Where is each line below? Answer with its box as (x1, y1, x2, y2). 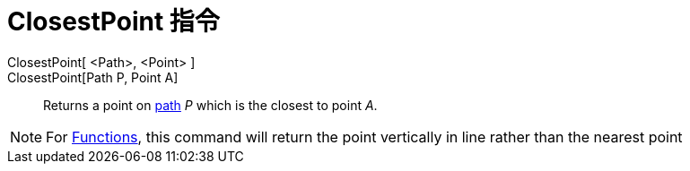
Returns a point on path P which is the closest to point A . (43, 97, 378, 113)
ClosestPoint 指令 (7, 6, 220, 37)
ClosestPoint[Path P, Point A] (7, 69, 179, 85)
